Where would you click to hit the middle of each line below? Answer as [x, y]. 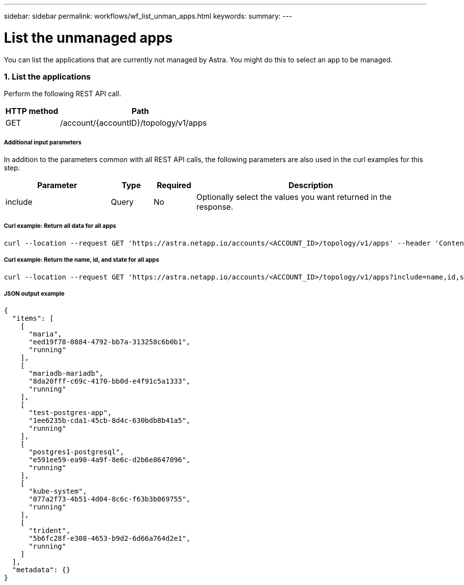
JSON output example [34, 293]
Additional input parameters [43, 142]
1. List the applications [47, 76]
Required [174, 185]
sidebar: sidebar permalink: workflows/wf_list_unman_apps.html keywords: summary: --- [148, 16]
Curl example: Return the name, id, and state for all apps [82, 260]
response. [215, 207]
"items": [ [33, 319]
